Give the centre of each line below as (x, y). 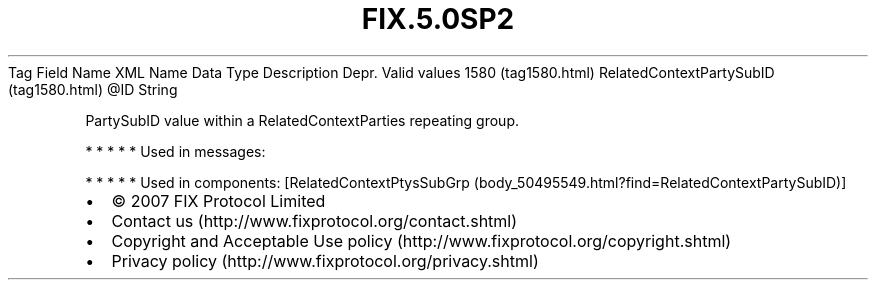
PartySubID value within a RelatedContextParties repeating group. (302, 120)
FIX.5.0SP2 (438, 19)
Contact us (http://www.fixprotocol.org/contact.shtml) (314, 220)
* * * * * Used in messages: (175, 151)
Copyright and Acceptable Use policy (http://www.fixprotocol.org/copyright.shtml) (421, 240)
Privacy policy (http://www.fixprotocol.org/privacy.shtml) (325, 260)
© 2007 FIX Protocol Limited (218, 200)
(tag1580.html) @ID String (93, 89)
